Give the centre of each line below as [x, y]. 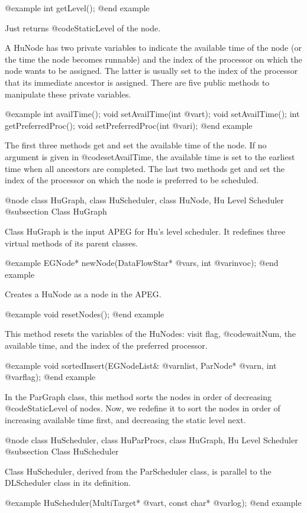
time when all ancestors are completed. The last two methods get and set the [145, 168]
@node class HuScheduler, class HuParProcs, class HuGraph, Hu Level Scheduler [151, 439]
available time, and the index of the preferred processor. [106, 345]
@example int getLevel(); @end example [77, 8]
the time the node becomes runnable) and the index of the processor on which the [153, 59]
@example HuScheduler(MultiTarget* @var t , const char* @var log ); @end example [153, 502]
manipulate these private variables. [68, 94]
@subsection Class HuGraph [56, 211]
